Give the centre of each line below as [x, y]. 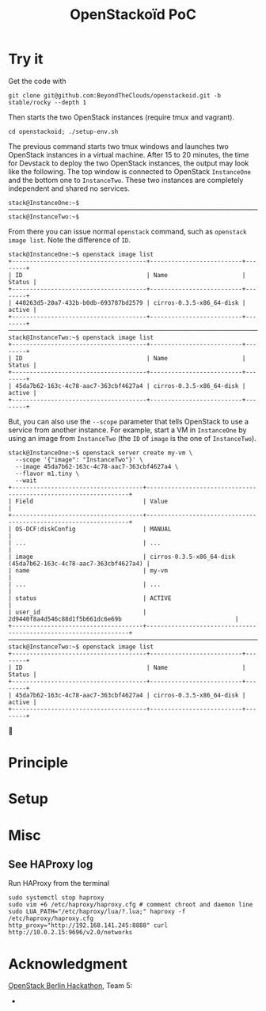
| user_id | [78, 612]
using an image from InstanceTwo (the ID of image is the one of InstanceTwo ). [133, 438]
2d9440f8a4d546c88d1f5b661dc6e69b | [123, 619]
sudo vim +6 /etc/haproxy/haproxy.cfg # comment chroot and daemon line [131, 905]
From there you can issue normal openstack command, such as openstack [127, 231]
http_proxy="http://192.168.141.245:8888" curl [88, 925]
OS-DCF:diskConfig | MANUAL [93, 529]
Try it [26, 59]
